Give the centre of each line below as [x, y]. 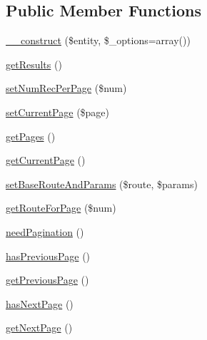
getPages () [31, 136]
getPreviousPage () [47, 280]
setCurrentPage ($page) [58, 112]
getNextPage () [39, 328]
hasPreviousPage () [48, 256]
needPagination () [45, 231]
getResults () [34, 64]
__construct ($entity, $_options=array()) [98, 40]
